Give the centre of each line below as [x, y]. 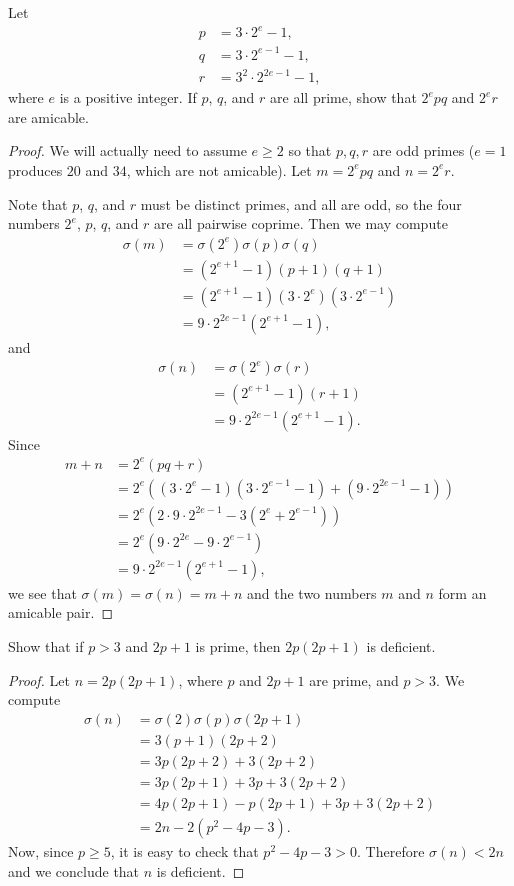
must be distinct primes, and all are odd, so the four [301, 203]
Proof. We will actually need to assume [127, 150]
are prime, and [354, 679]
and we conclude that [74, 870]
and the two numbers [311, 592]
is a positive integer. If [128, 97]
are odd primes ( [423, 150]
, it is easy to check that [184, 850]
